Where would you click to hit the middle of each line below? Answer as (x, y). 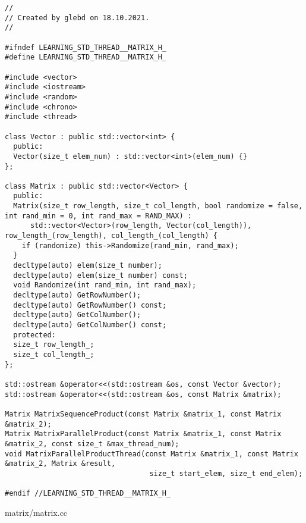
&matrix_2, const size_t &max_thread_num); (92, 444)
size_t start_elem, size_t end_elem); (226, 473)
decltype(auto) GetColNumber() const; (90, 325)
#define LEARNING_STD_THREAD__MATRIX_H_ (86, 57)
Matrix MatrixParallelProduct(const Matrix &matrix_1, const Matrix (143, 434)
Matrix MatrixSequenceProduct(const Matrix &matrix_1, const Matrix (143, 414)
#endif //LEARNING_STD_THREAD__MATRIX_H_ (88, 494)
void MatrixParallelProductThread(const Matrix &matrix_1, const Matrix (152, 454)
